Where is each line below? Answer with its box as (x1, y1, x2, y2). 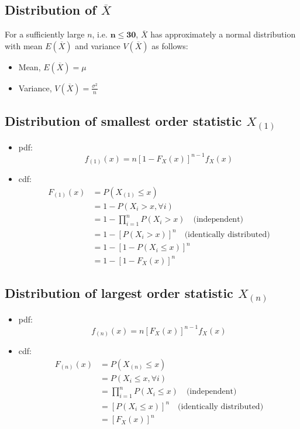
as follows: (151, 39, 188, 52)
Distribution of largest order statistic (5, 284, 233, 302)
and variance (75, 39, 120, 52)
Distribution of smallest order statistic (5, 112, 242, 130)
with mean (5, 39, 43, 52)
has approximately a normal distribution (150, 28, 296, 40)
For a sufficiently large (5, 28, 85, 40)
